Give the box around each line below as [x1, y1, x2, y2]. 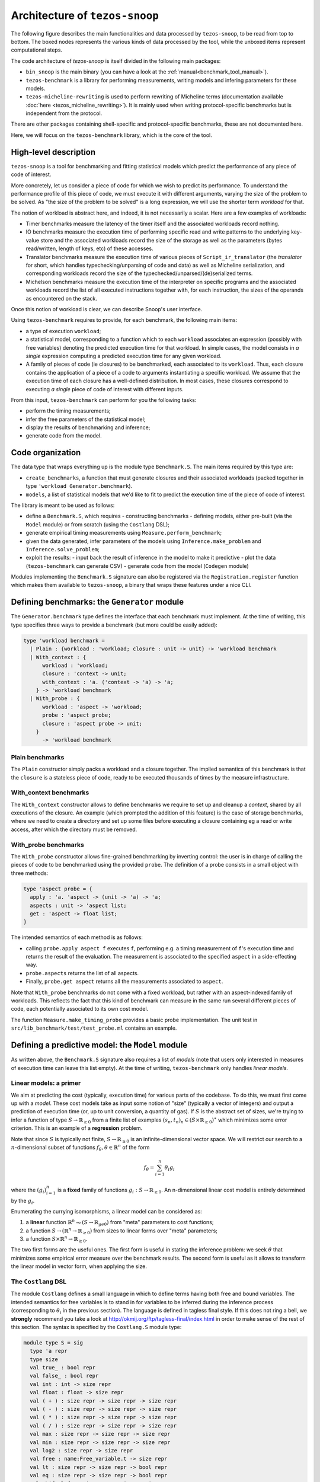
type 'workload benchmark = [23, 637, 105, 644]
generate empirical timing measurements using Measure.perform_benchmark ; [25, 529, 222, 536]
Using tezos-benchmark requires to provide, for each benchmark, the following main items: [11, 317, 238, 324]
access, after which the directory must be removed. [11, 826, 137, 833]
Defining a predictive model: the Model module [11, 1040, 188, 1050]
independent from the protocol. [25, 110, 103, 117]
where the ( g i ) [11, 1186, 47, 1194]
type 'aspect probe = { [23, 885, 93, 892]
